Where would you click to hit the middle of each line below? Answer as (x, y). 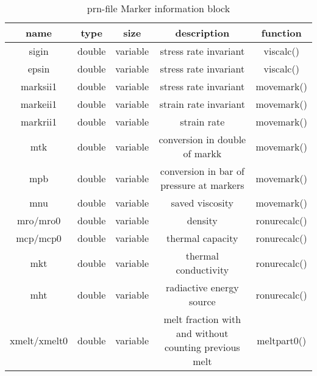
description (202, 33)
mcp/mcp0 (39, 238)
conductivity (202, 270)
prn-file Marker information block (158, 8)
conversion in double (202, 139)
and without (202, 333)
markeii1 (39, 104)
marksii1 (39, 86)
